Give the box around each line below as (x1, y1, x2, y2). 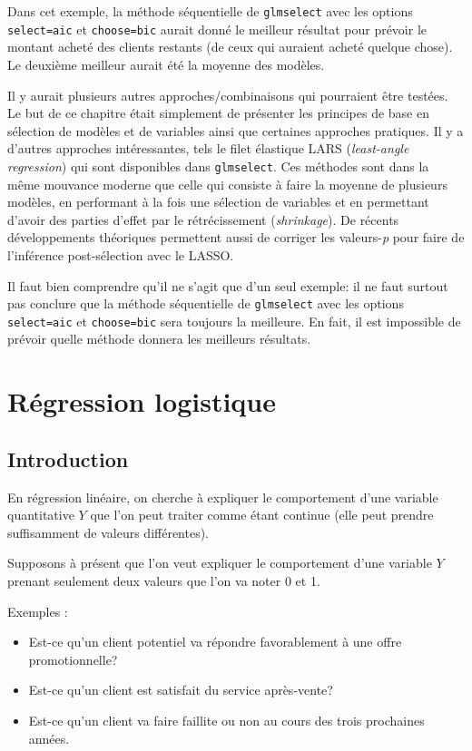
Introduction (7, 444, 129, 473)
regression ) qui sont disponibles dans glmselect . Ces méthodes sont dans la (7, 156, 429, 175)
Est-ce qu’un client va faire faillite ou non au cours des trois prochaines (28, 710, 425, 729)
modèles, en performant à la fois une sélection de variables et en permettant (7, 192, 429, 211)
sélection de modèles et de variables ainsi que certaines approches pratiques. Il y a (7, 121, 464, 140)
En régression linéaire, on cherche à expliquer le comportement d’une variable (7, 487, 438, 506)
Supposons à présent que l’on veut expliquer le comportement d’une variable (7, 553, 432, 572)
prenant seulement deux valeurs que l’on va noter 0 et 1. (7, 571, 320, 590)
